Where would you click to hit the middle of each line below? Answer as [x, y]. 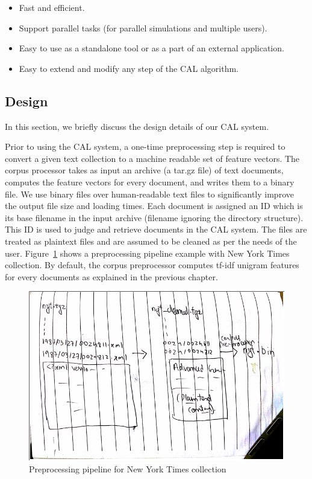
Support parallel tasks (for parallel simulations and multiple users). [143, 27]
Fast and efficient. [52, 7]
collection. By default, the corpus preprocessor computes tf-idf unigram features [152, 265]
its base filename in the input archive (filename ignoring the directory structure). [154, 217]
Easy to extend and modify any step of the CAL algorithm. [129, 68]
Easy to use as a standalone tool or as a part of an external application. [151, 48]
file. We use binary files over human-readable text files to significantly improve [149, 194]
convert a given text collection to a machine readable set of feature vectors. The [152, 158]
